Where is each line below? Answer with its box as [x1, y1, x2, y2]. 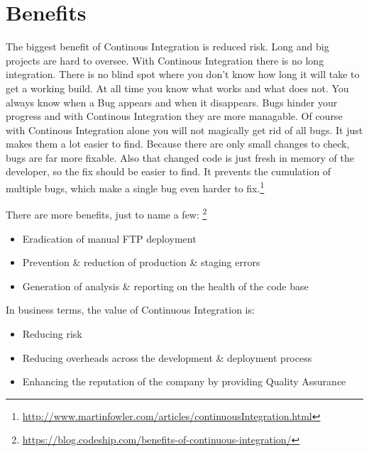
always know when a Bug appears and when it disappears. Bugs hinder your [6, 94, 338, 109]
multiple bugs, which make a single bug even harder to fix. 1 [6, 179, 265, 195]
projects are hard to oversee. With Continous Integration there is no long [6, 53, 324, 67]
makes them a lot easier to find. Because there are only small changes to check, [6, 136, 350, 151]
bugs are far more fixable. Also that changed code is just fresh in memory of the [6, 150, 354, 165]
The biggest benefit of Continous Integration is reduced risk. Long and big [6, 39, 329, 54]
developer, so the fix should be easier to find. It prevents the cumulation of [6, 164, 331, 179]
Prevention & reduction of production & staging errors [22, 255, 260, 270]
